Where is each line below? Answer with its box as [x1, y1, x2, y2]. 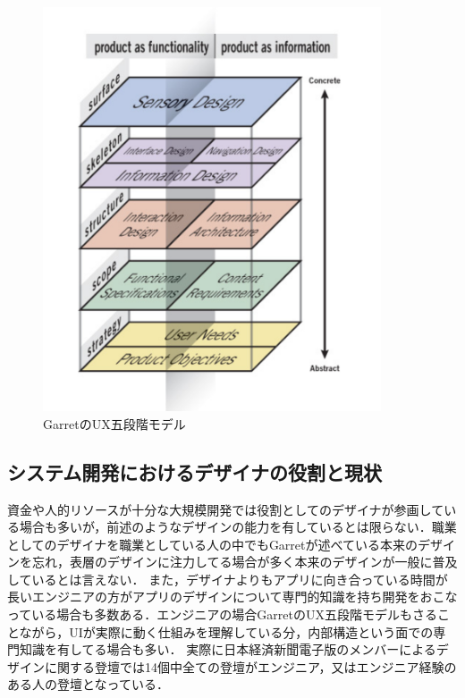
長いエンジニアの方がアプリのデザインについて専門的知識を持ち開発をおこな [7, 587, 458, 606]
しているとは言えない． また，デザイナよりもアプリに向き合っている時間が [7, 569, 448, 588]
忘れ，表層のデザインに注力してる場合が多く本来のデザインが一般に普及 [31, 552, 458, 571]
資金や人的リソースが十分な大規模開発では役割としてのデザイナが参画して [7, 500, 444, 518]
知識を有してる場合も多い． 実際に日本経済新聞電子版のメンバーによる [19, 640, 436, 659]
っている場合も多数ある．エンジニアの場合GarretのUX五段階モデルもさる [7, 605, 437, 624]
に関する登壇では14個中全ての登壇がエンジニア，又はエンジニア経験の [44, 657, 457, 676]
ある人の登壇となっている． [7, 675, 169, 694]
